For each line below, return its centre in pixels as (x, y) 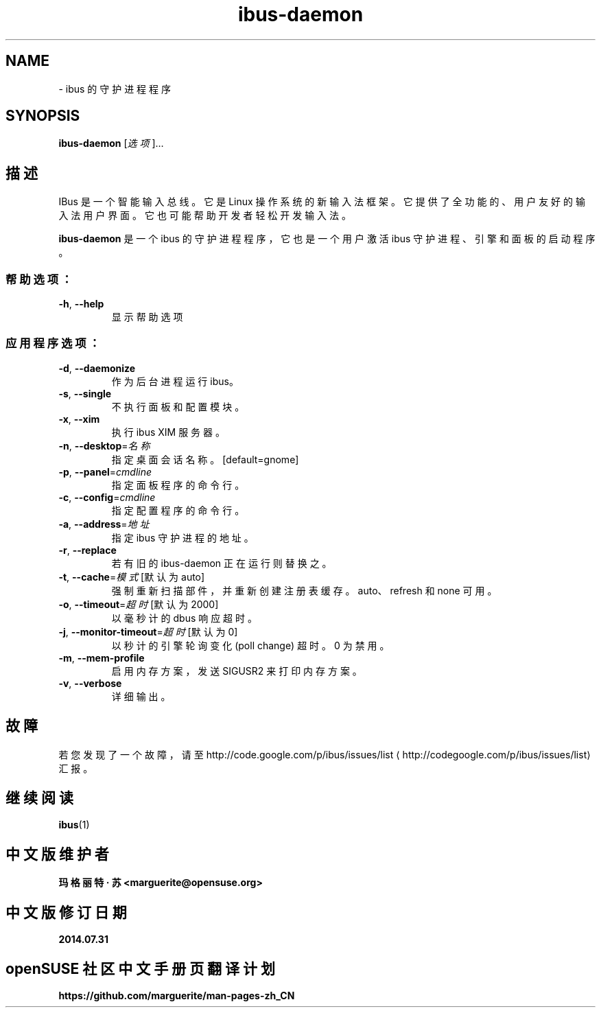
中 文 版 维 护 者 (57, 854)
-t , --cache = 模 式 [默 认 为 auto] (132, 577)
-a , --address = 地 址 (104, 524)
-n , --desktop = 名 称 (104, 445)
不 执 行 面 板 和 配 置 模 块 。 (178, 406)
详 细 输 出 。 (141, 696)
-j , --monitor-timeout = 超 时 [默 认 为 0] (148, 631)
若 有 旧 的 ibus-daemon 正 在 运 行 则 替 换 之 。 (222, 563)
